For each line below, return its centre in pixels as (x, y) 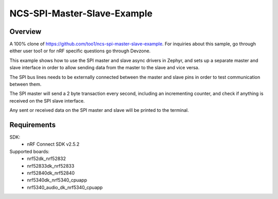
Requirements (33, 125)
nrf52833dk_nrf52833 (51, 166)
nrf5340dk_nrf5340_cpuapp (57, 180)
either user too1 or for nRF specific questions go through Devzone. (80, 51)
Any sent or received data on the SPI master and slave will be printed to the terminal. (99, 110)
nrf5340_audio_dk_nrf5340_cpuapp (65, 187)
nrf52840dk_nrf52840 (51, 173)
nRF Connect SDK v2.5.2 (53, 144)
